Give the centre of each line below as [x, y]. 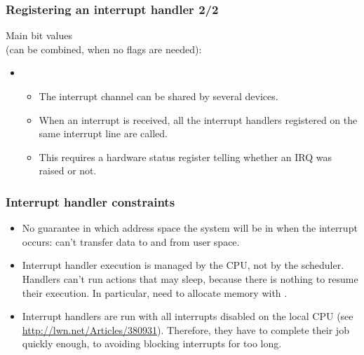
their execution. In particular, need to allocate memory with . [155, 292]
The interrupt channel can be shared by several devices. [159, 96]
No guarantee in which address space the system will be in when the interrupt [190, 228]
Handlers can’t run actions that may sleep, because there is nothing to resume [190, 278]
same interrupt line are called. [103, 133]
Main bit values [39, 35]
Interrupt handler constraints [90, 201]
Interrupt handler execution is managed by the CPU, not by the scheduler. [183, 265]
